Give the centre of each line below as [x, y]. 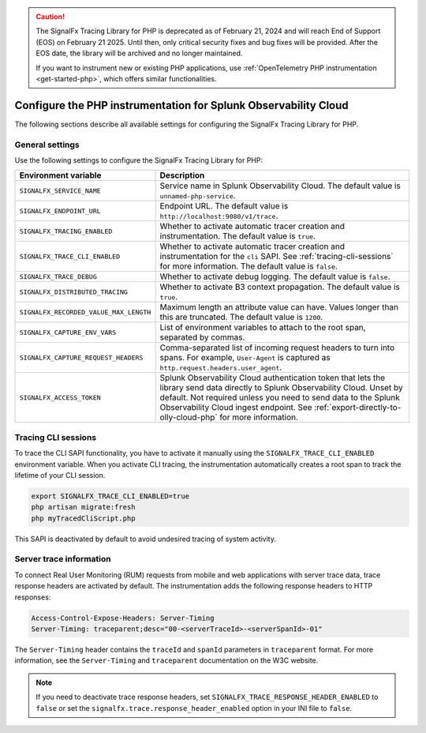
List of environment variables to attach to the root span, [263, 328]
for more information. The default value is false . [249, 266]
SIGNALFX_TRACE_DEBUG [58, 276]
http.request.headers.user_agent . [221, 367]
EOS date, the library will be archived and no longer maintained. [139, 53]
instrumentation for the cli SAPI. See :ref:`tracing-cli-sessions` [277, 257]
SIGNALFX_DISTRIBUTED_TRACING [73, 292]
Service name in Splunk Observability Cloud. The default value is [280, 186]
